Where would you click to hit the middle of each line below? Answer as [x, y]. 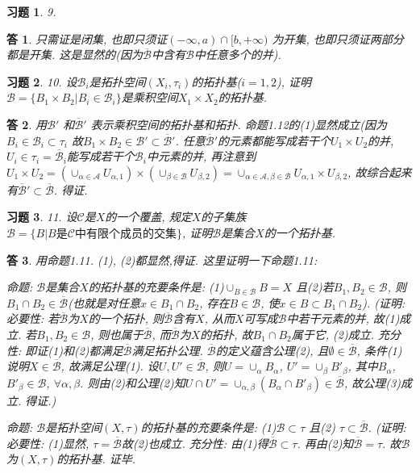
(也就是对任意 [104, 302]
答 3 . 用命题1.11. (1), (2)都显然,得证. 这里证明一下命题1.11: [162, 260]
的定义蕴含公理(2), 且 [272, 350]
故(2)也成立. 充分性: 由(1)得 [195, 443]
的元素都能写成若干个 [274, 140]
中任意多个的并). [237, 54]
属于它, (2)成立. [333, 334]
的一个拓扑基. [300, 232]
